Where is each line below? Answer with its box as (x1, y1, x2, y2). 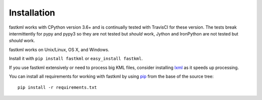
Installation (9, 7, 55, 18)
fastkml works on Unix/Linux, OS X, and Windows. (9, 47, 109, 52)
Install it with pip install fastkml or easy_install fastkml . (9, 56, 143, 62)
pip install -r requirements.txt (17, 85, 97, 90)
